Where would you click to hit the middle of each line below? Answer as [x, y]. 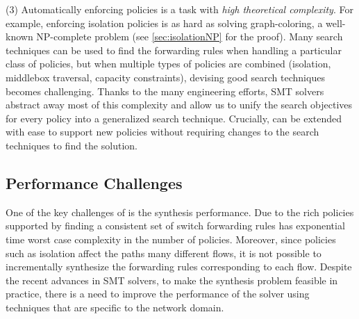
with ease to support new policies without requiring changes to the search [162, 132]
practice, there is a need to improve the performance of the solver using [158, 294]
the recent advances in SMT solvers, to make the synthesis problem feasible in [172, 280]
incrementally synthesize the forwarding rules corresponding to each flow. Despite [179, 267]
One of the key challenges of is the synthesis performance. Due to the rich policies [180, 212]
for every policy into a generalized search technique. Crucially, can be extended [174, 118]
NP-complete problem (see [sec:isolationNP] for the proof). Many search [190, 36]
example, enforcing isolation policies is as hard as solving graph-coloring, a [164, 23]
